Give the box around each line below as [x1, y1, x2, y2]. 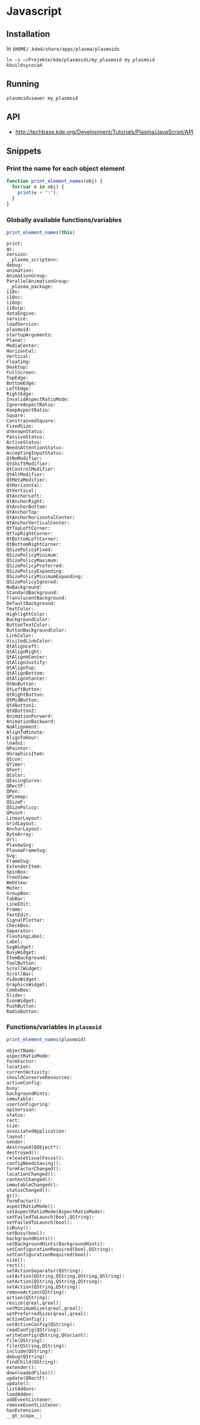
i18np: [6, 299, 23, 306]
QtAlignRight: [6, 649, 43, 655]
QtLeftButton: [6, 686, 43, 692]
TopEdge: [6, 374, 29, 381]
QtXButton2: [6, 708, 37, 714]
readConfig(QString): [6, 1327, 62, 1333]
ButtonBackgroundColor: [6, 627, 67, 633]
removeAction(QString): [6, 1289, 67, 1296]
